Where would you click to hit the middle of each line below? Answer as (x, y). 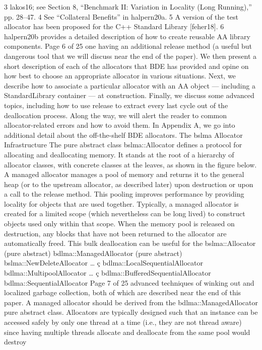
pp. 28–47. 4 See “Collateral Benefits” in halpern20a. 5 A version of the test (121, 16)
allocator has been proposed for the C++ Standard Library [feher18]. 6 (114, 26)
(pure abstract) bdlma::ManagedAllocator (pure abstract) (93, 253)
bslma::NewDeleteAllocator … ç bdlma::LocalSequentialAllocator (104, 263)
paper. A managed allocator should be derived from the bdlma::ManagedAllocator (131, 302)
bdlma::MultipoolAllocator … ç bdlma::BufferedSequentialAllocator (108, 273)
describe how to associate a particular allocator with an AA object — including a (130, 85)
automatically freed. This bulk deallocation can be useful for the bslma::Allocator (130, 243)
